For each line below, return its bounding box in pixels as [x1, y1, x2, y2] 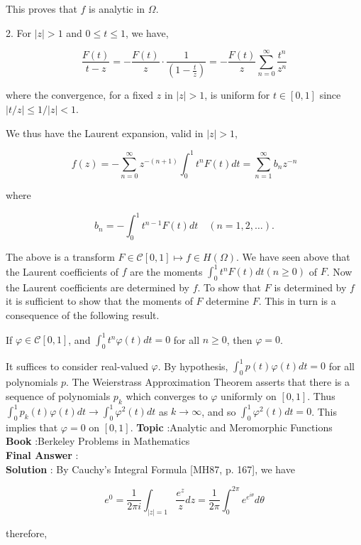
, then [226, 332, 252, 347]
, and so [201, 404, 236, 419]
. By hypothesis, [157, 358, 228, 373]
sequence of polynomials [6, 388, 111, 403]
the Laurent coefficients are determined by [6, 279, 189, 294]
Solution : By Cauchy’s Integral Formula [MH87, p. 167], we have [6, 461, 295, 476]
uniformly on [221, 388, 277, 403]
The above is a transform [6, 249, 115, 264]
